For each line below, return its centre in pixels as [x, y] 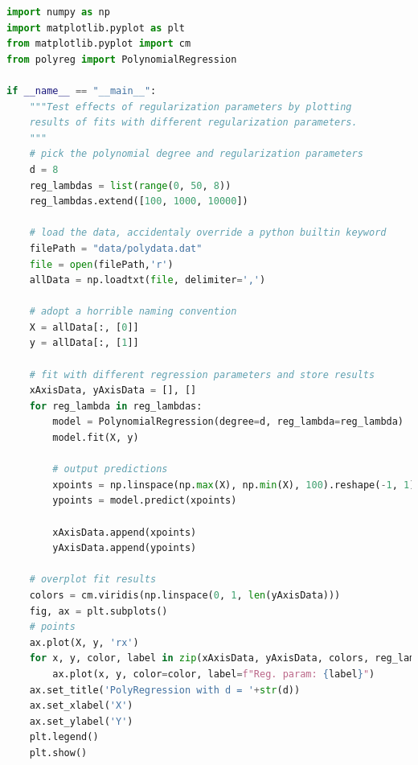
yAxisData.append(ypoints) [125, 548]
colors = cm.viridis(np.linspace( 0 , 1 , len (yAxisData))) [185, 595]
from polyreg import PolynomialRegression [122, 59]
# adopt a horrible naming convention [133, 312]
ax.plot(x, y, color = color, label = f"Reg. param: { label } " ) [214, 674]
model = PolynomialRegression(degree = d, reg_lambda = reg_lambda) [228, 422]
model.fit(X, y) [96, 438]
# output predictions [110, 469]
